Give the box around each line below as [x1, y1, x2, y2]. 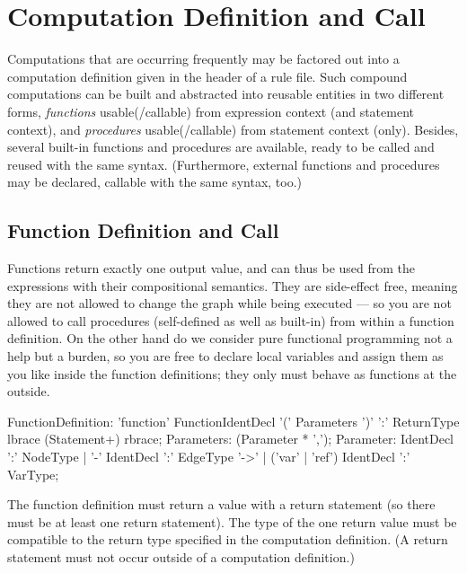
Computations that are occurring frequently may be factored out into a [7, 49, 400, 68]
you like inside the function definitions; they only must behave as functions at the [7, 364, 457, 383]
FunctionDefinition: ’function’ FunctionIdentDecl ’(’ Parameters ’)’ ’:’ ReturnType [7, 411, 460, 430]
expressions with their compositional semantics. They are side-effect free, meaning [7, 276, 458, 295]
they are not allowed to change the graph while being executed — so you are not [7, 294, 452, 313]
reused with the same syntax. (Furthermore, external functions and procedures [7, 154, 440, 173]
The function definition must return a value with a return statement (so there [7, 495, 436, 514]
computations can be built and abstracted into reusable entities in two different [7, 84, 445, 103]
